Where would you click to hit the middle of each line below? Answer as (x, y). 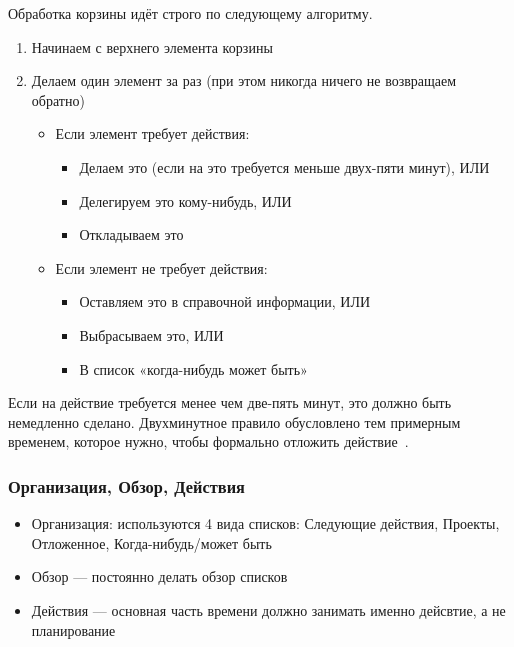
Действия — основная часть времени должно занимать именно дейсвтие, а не (268, 609)
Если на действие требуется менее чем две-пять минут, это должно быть (230, 402)
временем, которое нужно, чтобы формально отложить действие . (208, 441)
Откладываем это (131, 234)
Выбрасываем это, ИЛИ (151, 334)
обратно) (58, 99)
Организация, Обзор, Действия (126, 485)
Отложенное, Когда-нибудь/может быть (151, 542)
